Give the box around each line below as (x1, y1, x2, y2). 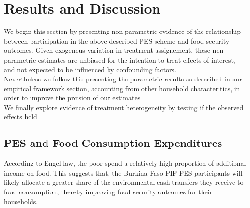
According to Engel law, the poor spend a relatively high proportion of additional (4, 158, 246, 168)
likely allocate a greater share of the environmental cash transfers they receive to (4, 177, 244, 187)
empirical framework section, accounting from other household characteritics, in (4, 83, 240, 93)
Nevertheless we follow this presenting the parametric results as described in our (4, 74, 242, 84)
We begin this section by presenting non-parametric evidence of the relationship (4, 26, 241, 36)
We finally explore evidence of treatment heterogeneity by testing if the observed (4, 102, 244, 112)
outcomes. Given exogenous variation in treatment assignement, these (4, 45, 210, 55)
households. (4, 196, 38, 206)
